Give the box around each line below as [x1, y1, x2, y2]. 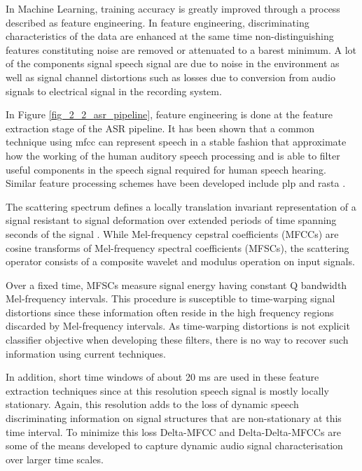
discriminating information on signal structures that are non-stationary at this [6, 411, 342, 426]
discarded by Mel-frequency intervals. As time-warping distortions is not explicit [6, 318, 350, 333]
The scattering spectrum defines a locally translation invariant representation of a [6, 199, 356, 213]
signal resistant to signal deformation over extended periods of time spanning [6, 213, 337, 227]
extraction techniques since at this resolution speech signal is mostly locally [6, 383, 329, 398]
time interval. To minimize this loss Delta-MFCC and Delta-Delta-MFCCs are [6, 424, 341, 439]
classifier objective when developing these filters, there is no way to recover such [6, 332, 349, 347]
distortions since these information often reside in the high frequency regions [6, 304, 334, 319]
